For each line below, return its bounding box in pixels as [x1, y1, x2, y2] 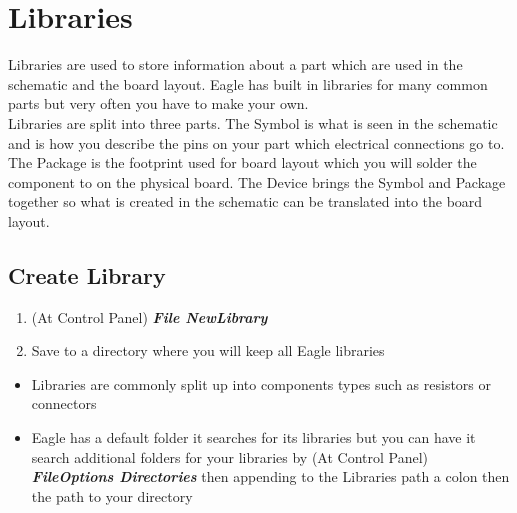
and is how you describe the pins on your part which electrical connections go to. [8, 132, 505, 153]
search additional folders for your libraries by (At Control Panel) [31, 446, 429, 467]
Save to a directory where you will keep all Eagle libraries [31, 340, 385, 361]
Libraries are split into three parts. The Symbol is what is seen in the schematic [8, 112, 498, 133]
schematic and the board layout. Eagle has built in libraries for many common [8, 73, 488, 94]
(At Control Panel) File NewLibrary [31, 306, 268, 327]
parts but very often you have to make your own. [8, 93, 309, 114]
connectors [31, 393, 97, 414]
